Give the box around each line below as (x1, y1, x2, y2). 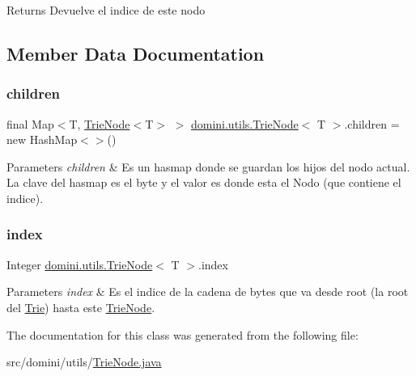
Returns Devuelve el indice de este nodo (6, 2, 206, 18)
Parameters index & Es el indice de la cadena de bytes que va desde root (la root (6, 283, 409, 300)
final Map (6, 115, 54, 132)
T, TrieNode (69, 115, 130, 132)
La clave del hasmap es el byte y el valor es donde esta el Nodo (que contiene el (6, 174, 401, 191)
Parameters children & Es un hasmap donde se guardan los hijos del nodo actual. (6, 158, 410, 175)
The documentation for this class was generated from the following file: (6, 326, 359, 343)
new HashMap (6, 131, 78, 148)
